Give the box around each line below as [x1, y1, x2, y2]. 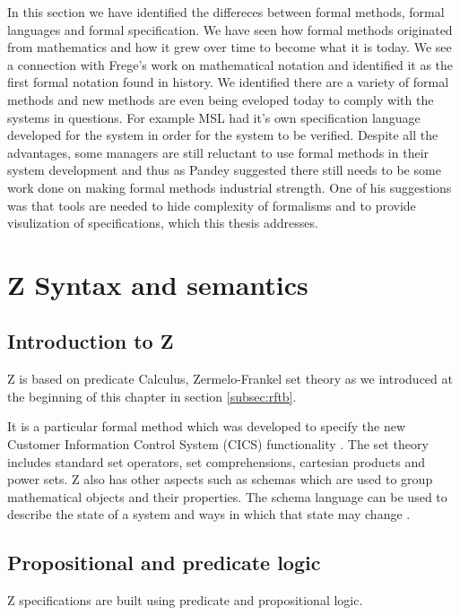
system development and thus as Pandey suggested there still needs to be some [7, 160, 441, 179]
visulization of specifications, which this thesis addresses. [7, 213, 318, 232]
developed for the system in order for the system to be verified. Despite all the [7, 126, 438, 144]
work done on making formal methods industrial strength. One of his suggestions [7, 178, 452, 196]
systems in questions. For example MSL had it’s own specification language [7, 108, 421, 126]
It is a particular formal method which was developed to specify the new [7, 417, 406, 436]
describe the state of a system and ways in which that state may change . [7, 505, 411, 524]
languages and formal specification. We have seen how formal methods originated [7, 20, 453, 39]
